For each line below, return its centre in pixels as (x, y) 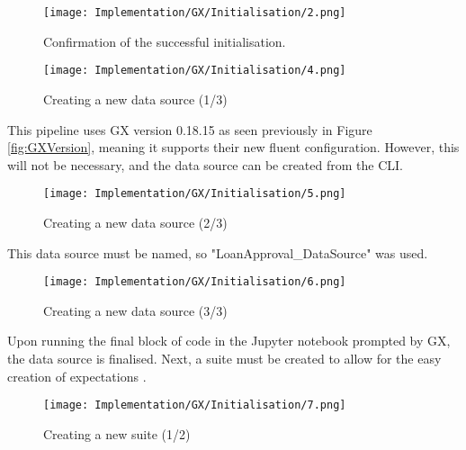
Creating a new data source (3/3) (135, 310)
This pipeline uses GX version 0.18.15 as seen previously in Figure (190, 129)
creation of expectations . (77, 376)
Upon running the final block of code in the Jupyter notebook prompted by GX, (229, 341)
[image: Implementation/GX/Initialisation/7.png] (195, 405)
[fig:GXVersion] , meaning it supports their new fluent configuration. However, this (233, 147)
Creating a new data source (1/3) (135, 99)
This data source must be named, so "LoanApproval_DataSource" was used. (218, 252)
